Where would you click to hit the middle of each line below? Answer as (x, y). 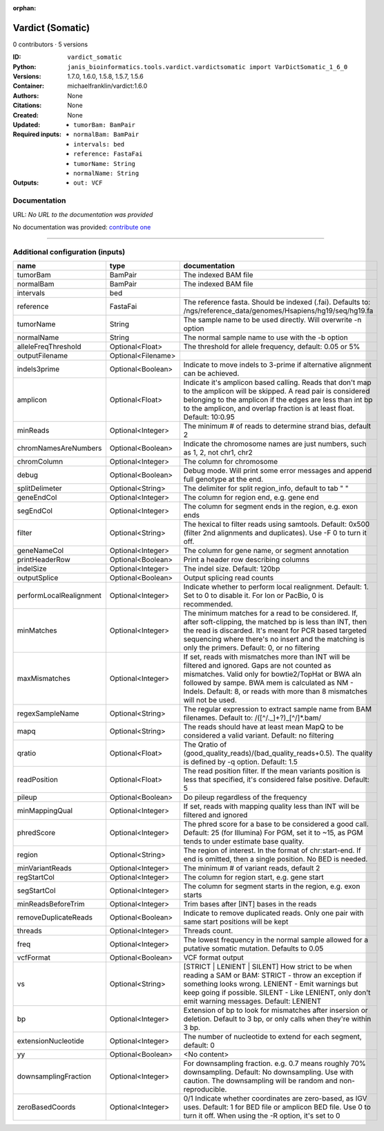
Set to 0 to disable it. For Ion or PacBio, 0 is (253, 596)
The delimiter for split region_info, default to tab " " (266, 489)
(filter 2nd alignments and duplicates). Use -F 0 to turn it (275, 533)
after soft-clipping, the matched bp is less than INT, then (275, 622)
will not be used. (210, 700)
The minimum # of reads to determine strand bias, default (277, 427)
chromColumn (40, 462)
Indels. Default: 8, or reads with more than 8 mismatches (275, 691)
